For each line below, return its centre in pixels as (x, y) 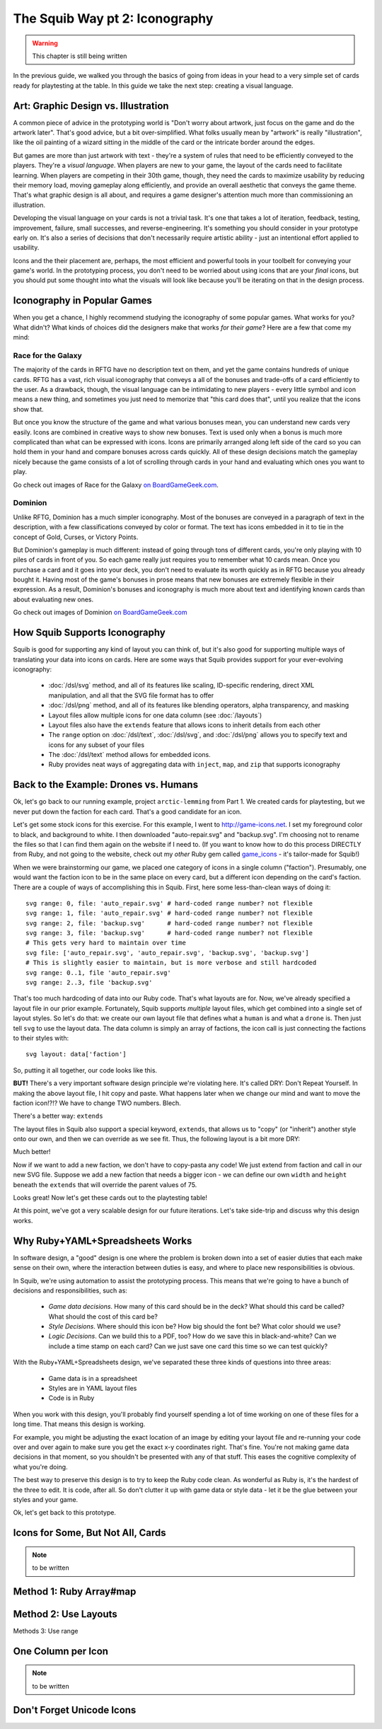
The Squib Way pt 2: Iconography (113, 18)
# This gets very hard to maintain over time (106, 943)
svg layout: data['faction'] (76, 1054)
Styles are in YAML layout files (93, 1388)
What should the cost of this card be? (103, 1317)
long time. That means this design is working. (79, 1424)
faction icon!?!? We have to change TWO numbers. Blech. (97, 1103)
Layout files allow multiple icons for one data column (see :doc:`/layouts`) (155, 715)
